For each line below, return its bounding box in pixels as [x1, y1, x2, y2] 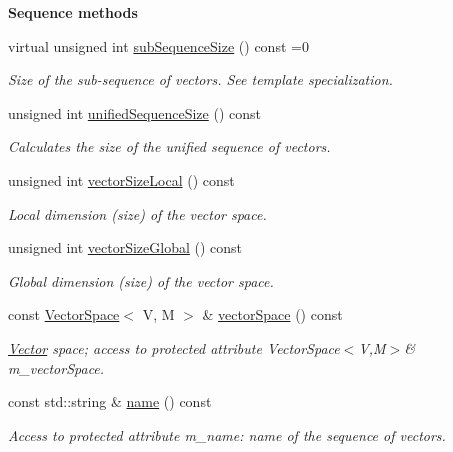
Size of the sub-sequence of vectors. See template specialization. [8, 69, 393, 90]
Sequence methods [8, 2, 138, 22]
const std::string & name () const [8, 391, 212, 412]
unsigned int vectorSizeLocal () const [8, 169, 235, 190]
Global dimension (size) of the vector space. [8, 270, 274, 291]
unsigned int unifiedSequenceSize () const [8, 102, 261, 123]
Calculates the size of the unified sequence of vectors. [8, 136, 331, 157]
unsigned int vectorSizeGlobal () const [8, 237, 243, 258]
